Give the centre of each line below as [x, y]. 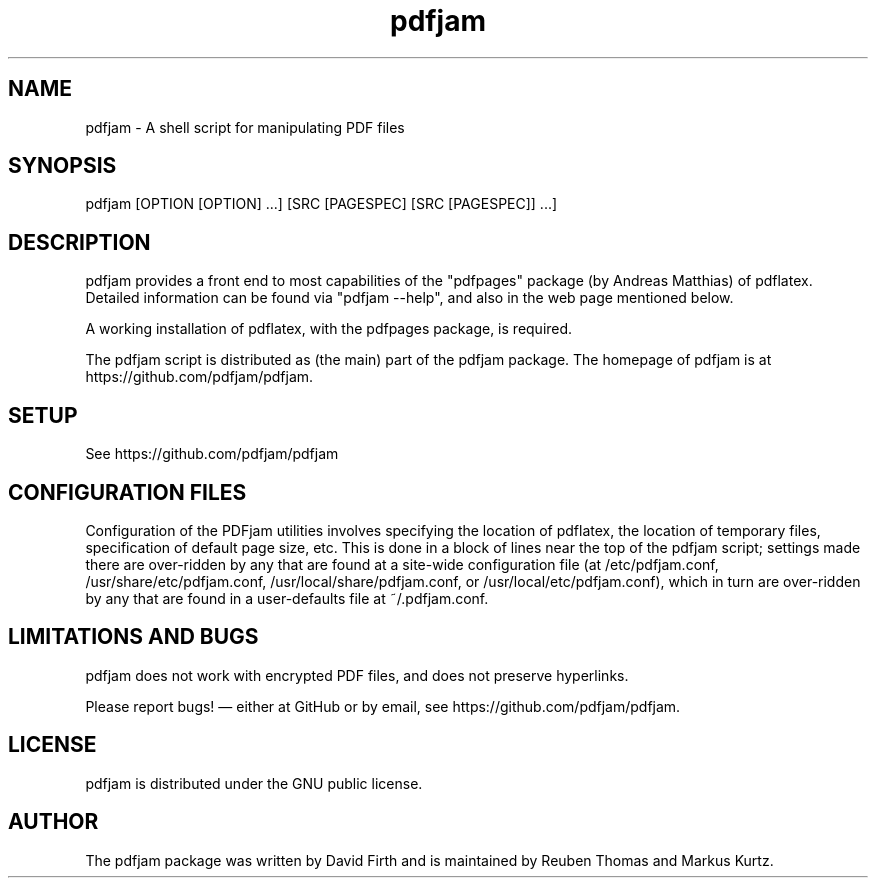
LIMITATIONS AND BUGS [133, 637]
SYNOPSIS [62, 166]
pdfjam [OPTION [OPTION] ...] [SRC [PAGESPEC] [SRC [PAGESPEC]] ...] [321, 204]
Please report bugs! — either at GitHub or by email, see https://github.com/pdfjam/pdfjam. [383, 706]
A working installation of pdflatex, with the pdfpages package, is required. [329, 329]
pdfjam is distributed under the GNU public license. [254, 783]
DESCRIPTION [79, 242]
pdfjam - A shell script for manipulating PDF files [245, 127]
